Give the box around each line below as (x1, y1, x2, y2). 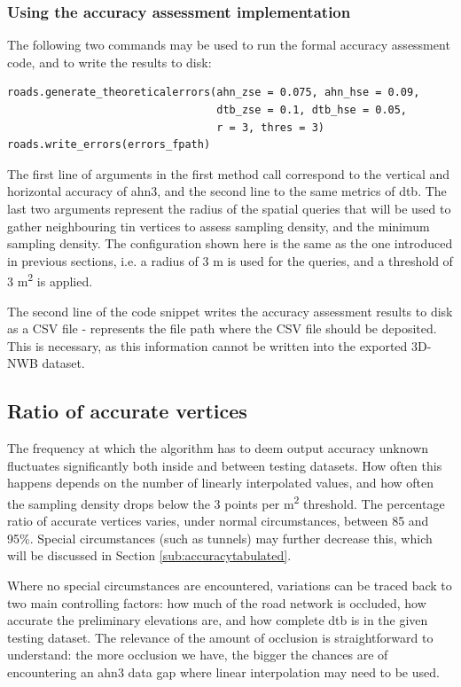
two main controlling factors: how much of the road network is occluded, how (7, 593, 426, 612)
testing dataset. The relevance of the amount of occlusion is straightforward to (7, 628, 434, 646)
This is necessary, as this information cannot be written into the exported (7, 336, 408, 355)
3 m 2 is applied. (7, 269, 93, 290)
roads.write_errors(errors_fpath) (7, 138, 211, 152)
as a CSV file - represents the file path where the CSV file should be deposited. (7, 319, 437, 338)
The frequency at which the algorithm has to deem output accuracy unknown (7, 439, 429, 457)
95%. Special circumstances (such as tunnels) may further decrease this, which (7, 528, 433, 547)
